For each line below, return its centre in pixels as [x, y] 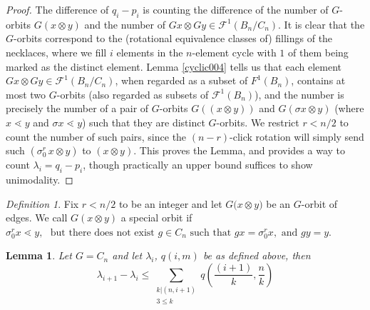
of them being [318, 52]
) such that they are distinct [144, 122]
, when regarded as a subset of [181, 80]
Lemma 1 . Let [39, 255]
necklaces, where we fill [56, 52]
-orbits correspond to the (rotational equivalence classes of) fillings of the [173, 38]
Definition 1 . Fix [42, 203]
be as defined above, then [257, 255]
